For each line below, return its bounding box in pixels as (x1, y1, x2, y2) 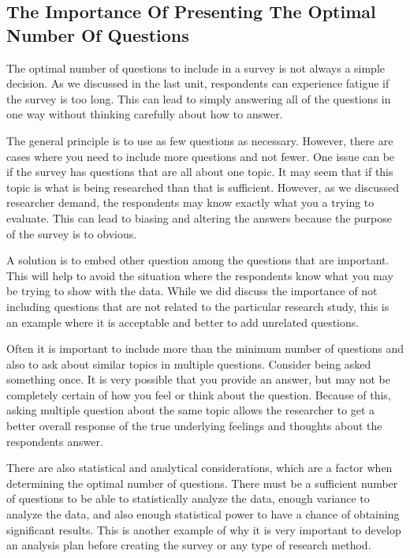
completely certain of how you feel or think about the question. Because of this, (6, 386, 391, 403)
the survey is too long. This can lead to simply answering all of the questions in (6, 90, 391, 107)
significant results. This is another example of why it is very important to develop (6, 521, 401, 537)
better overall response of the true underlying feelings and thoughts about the (6, 418, 382, 434)
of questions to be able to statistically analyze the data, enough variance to (6, 490, 370, 507)
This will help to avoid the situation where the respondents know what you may (6, 267, 393, 283)
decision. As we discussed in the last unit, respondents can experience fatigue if (6, 75, 389, 92)
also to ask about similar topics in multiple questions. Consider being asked (6, 355, 371, 372)
